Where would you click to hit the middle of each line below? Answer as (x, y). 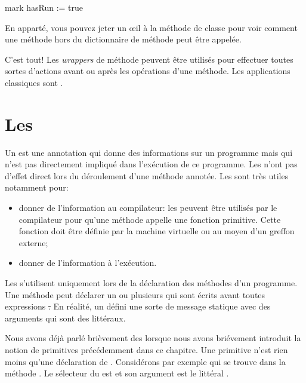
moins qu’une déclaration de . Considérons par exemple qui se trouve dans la (145, 361)
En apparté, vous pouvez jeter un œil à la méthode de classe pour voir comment (151, 27)
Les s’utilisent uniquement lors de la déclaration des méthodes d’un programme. (151, 283)
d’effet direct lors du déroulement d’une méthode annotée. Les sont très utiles (147, 175)
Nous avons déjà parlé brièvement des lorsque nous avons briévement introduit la (153, 338)
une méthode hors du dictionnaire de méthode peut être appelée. (123, 39)
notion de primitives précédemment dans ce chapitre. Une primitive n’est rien (146, 350)
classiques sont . (34, 82)
